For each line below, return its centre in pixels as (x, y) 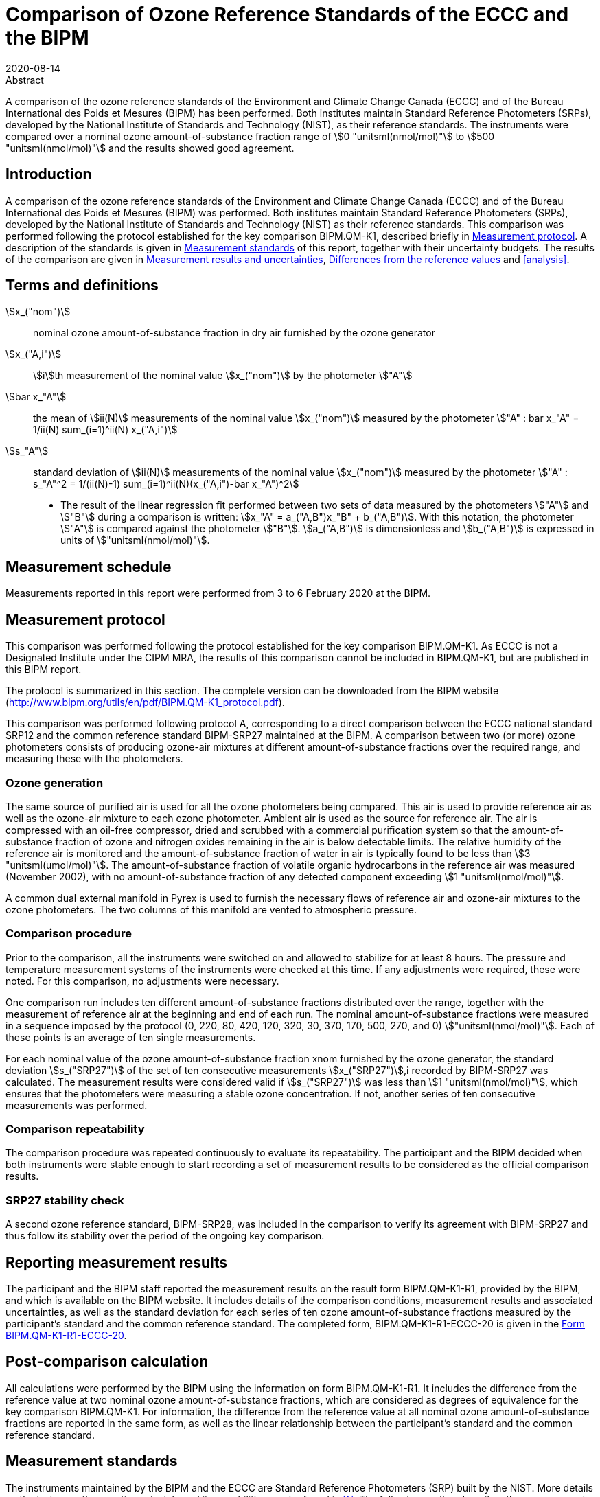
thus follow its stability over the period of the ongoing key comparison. (165, 1236)
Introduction (49, 174)
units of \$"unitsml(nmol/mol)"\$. (135, 540)
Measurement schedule (89, 567)
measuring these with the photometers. (94, 759)
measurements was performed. (77, 1105)
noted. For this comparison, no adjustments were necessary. (142, 981)
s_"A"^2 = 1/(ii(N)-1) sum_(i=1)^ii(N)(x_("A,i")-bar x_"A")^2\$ (166, 484)
